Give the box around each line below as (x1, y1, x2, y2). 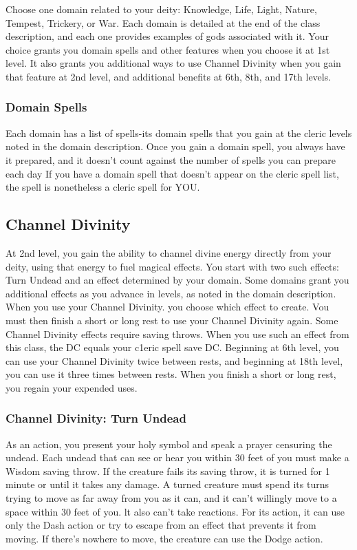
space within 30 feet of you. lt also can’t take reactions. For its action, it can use (6, 504, 345, 518)
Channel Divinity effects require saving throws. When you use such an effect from (6, 326, 349, 341)
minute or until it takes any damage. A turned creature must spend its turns (6, 477, 329, 491)
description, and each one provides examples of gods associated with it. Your (6, 29, 329, 43)
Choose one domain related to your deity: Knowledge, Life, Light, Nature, (6, 2, 317, 16)
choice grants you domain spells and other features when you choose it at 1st (6, 42, 330, 56)
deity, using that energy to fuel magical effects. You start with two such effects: (6, 259, 339, 273)
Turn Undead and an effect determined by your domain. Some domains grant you (6, 273, 349, 287)
